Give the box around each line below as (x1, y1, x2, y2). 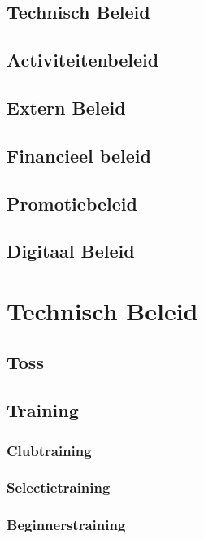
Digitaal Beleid (7, 238, 135, 263)
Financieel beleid (7, 142, 151, 167)
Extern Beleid (7, 94, 126, 120)
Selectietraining (7, 477, 111, 498)
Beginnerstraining (7, 515, 126, 535)
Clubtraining (7, 440, 92, 460)
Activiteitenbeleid (7, 47, 159, 72)
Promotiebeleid (7, 190, 137, 215)
